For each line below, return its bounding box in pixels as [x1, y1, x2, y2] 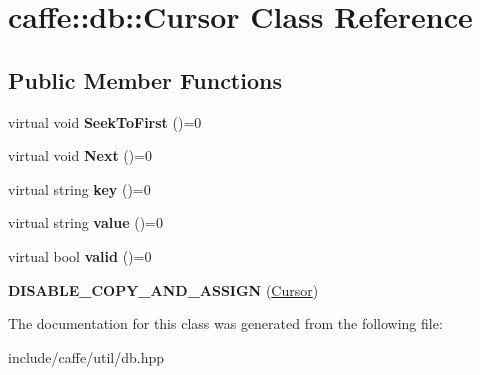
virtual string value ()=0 [8, 212, 164, 233]
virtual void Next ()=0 [8, 145, 153, 166]
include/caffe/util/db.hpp [8, 346, 164, 367]
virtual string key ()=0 [8, 178, 151, 199]
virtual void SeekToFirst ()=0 [8, 111, 202, 132]
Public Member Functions [8, 64, 282, 95]
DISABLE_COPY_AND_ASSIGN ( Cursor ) [8, 279, 319, 300]
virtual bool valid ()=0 [8, 245, 152, 266]
